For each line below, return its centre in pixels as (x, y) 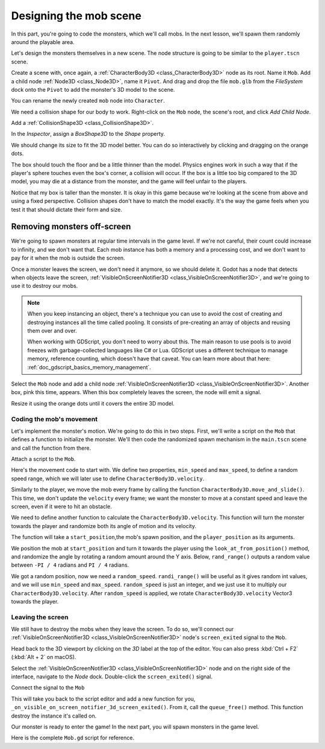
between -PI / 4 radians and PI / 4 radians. (70, 565)
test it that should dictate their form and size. (67, 209)
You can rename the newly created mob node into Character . (88, 101)
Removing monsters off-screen (71, 227)
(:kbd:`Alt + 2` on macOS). (44, 657)
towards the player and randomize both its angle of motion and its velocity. (104, 526)
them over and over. (52, 331)
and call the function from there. (51, 448)
